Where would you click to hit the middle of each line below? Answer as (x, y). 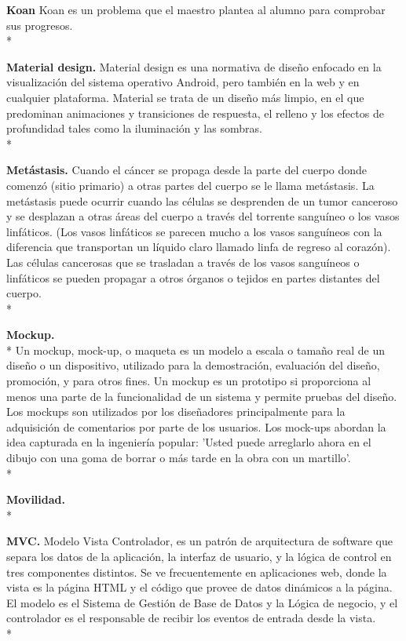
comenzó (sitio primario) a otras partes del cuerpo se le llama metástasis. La (190, 185)
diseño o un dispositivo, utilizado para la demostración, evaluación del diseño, (193, 365)
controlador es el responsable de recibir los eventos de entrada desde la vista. (191, 618)
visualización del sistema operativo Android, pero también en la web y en (183, 82)
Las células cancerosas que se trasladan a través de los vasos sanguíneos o (183, 262)
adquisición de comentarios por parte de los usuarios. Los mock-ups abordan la (196, 426)
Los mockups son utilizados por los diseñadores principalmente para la (176, 412)
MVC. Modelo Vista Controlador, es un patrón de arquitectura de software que (199, 541)
